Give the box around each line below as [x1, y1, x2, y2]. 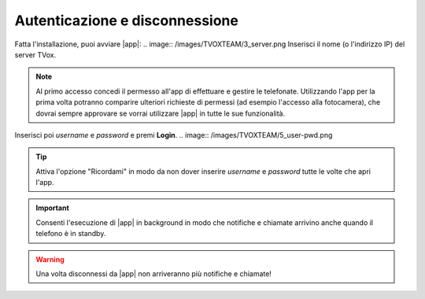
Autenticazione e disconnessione [14, 12, 239, 29]
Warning [35, 254, 65, 264]
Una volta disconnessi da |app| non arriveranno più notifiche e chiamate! [35, 269, 272, 279]
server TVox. [14, 50, 57, 59]
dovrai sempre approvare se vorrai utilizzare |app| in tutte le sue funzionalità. [35, 109, 286, 118]
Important [35, 203, 70, 212]
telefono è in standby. [35, 229, 106, 238]
